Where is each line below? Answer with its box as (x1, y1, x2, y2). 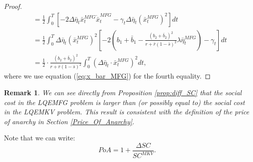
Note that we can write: (4, 133, 75, 143)
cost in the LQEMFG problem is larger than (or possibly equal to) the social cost (4, 97, 245, 107)
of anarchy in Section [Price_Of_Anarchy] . (4, 116, 135, 126)
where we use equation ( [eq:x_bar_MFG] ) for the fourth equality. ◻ (4, 71, 211, 81)
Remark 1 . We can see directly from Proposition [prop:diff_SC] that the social (4, 87, 242, 98)
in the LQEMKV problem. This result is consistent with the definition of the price (4, 107, 249, 117)
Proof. (4, 1, 22, 11)
